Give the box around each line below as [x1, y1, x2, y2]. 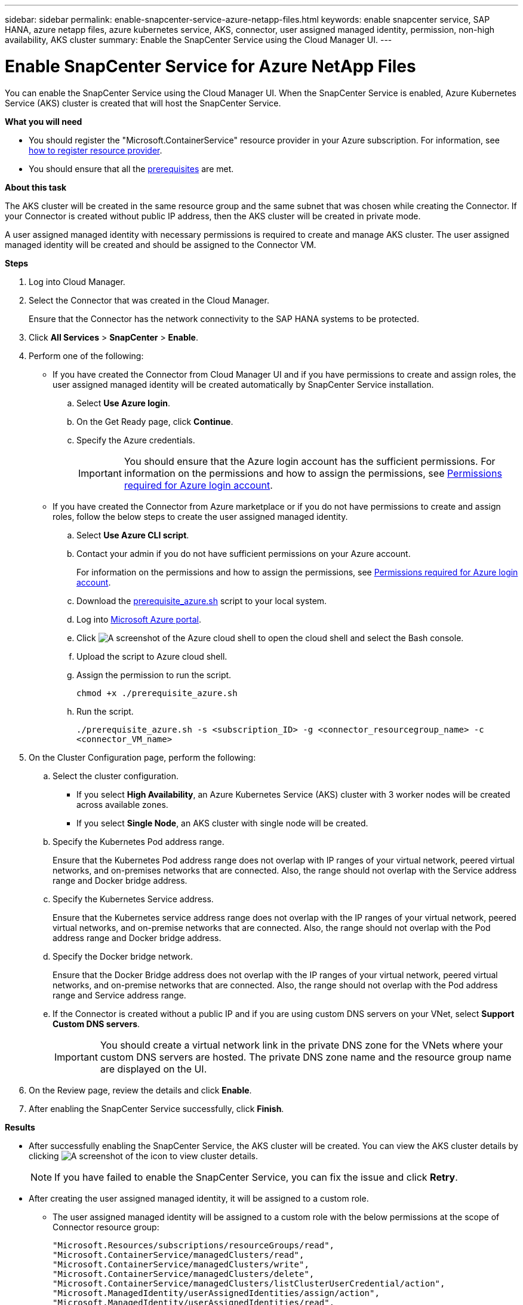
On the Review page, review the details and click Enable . [29, 1085, 252, 1095]
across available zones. [76, 799, 168, 810]
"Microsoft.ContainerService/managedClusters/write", [53, 1259, 309, 1269]
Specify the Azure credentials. [76, 434, 195, 445]
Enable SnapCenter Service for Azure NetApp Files [5, 56, 416, 76]
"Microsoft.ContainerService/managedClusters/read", [53, 1249, 304, 1260]
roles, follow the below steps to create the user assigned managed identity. [53, 511, 348, 522]
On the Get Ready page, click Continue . [76, 416, 233, 427]
